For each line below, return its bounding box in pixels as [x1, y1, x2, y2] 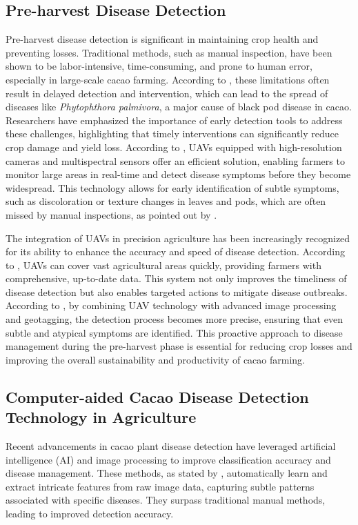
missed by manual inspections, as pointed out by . [6, 207, 217, 221]
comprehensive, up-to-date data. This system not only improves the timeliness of [6, 271, 347, 286]
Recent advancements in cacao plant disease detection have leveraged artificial [6, 439, 336, 453]
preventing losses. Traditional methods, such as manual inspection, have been [6, 45, 332, 59]
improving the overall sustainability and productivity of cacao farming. [6, 352, 305, 366]
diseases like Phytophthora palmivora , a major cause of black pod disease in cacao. [6, 99, 352, 114]
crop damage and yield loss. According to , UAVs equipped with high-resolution [6, 139, 342, 154]
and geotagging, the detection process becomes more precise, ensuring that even [6, 312, 343, 326]
